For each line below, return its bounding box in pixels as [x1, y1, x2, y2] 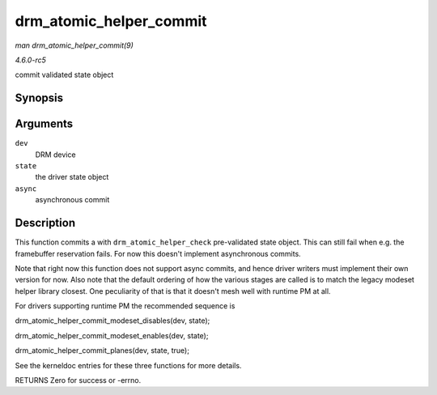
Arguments [15, 117, 74, 131]
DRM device [35, 150, 76, 159]
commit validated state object [15, 70, 114, 80]
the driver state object [35, 172, 109, 182]
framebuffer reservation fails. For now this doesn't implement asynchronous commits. [15, 248, 301, 258]
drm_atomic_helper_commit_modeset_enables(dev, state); [15, 330, 209, 340]
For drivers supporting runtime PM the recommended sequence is [15, 301, 235, 311]
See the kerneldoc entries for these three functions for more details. [15, 360, 242, 370]
